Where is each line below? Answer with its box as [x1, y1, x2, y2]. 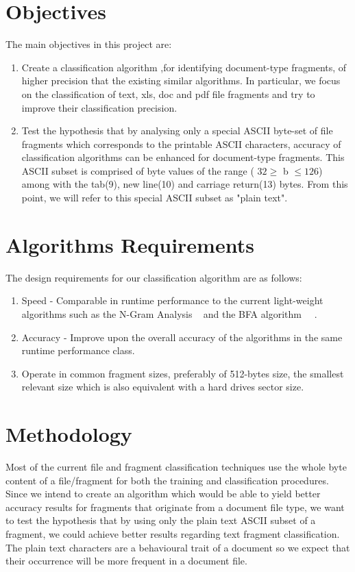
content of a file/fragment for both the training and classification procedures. [5, 473, 329, 487]
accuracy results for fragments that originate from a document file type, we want [5, 499, 345, 514]
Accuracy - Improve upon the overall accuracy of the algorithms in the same [21, 329, 343, 344]
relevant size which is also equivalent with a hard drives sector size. [21, 380, 304, 394]
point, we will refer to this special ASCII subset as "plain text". [21, 190, 288, 205]
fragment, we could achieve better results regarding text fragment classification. [5, 527, 340, 541]
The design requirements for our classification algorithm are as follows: [5, 270, 302, 284]
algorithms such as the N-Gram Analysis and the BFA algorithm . [21, 306, 317, 321]
